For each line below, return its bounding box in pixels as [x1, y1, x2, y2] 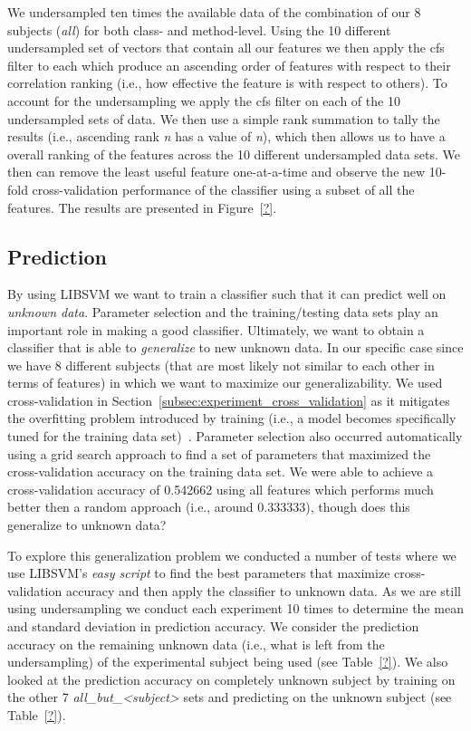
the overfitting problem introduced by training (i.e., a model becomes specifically [7, 409, 457, 428]
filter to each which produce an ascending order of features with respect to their [7, 55, 451, 74]
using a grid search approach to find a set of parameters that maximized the [7, 444, 431, 463]
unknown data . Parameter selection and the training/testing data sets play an [7, 302, 438, 321]
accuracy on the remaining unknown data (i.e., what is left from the [7, 634, 385, 653]
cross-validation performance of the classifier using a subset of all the [32, 179, 415, 198]
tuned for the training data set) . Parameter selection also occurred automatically [7, 427, 463, 446]
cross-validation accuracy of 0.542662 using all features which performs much [7, 479, 434, 498]
